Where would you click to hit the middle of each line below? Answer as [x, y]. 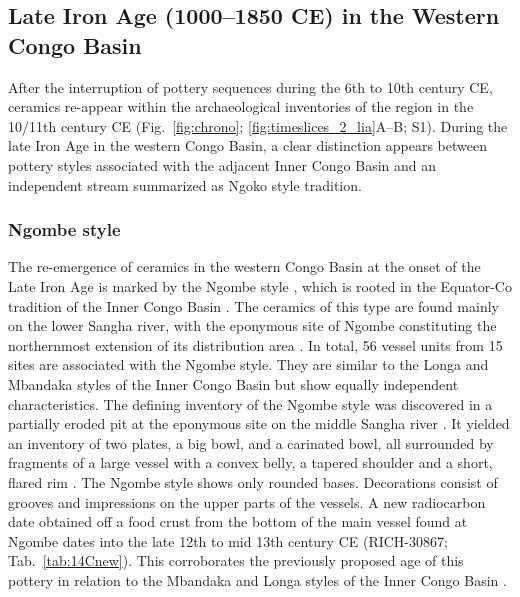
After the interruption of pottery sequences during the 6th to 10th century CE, [250, 86]
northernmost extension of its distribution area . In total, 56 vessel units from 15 [255, 344]
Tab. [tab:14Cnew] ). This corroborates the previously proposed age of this [236, 560]
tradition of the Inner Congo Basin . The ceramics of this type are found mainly [253, 305]
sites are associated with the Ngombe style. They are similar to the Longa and [248, 364]
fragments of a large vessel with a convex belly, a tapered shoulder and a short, [250, 462]
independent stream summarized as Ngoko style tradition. [185, 184]
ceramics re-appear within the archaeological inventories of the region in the [241, 106]
